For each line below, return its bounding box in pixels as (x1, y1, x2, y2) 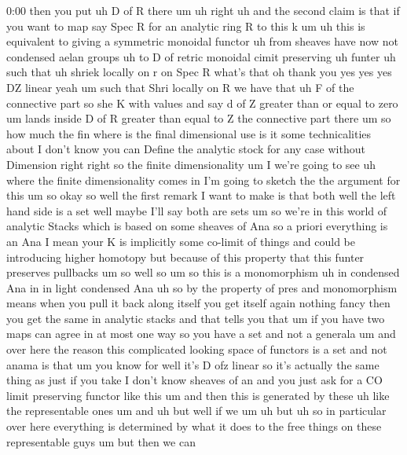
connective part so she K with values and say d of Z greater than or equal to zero (6, 94, 398, 111)
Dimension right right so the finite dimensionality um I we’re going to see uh (6, 156, 376, 172)
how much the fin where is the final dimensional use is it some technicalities (6, 125, 372, 141)
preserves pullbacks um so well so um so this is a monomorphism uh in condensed (6, 264, 400, 281)
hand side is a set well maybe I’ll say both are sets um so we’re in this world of (6, 202, 387, 218)
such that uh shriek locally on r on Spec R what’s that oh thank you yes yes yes (6, 64, 392, 80)
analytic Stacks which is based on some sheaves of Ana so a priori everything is (6, 218, 388, 234)
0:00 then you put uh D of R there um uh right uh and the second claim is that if (6, 2, 400, 18)
